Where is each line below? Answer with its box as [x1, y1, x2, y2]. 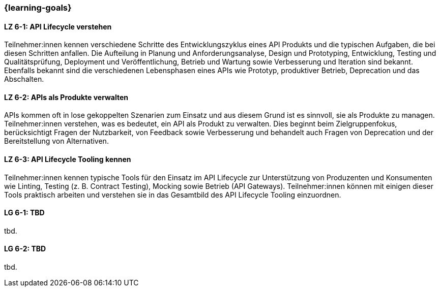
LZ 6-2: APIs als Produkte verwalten [4, 92, 129, 102]
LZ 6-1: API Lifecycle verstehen [4, 22, 112, 31]
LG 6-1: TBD [4, 208, 45, 217]
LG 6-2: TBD [4, 244, 46, 253]
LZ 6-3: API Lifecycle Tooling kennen [4, 155, 131, 164]
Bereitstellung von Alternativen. [4, 137, 109, 146]
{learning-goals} [4, 3, 72, 13]
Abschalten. [4, 75, 44, 84]
